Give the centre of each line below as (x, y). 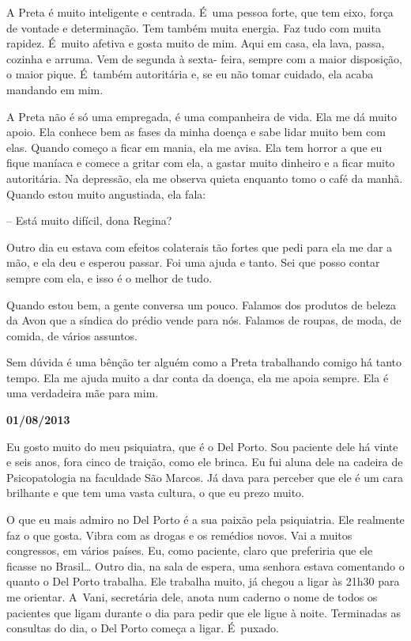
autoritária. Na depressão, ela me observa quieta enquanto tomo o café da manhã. (205, 178)
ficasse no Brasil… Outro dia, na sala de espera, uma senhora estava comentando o (205, 565)
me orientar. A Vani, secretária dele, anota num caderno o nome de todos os (192, 597)
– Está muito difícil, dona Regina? (89, 220)
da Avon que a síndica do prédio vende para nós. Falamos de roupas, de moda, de (204, 320)
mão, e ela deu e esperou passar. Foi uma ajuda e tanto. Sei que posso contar (193, 262)
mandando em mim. (55, 89)
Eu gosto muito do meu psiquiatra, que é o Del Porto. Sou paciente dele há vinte (202, 446)
